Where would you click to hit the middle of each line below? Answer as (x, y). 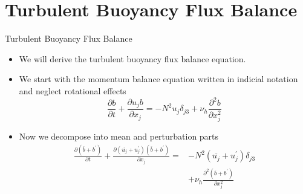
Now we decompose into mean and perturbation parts (119, 136)
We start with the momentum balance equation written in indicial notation (158, 79)
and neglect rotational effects (73, 90)
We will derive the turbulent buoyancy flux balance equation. (132, 58)
